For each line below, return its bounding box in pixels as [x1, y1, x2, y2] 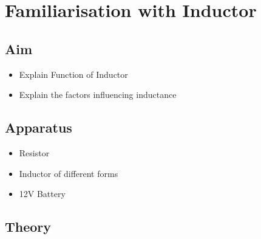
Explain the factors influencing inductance [19, 88, 177, 101]
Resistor [19, 146, 50, 159]
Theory [5, 217, 52, 236]
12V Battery [19, 187, 66, 200]
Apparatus [5, 118, 72, 137]
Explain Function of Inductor [19, 68, 128, 80]
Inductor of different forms [19, 167, 118, 179]
